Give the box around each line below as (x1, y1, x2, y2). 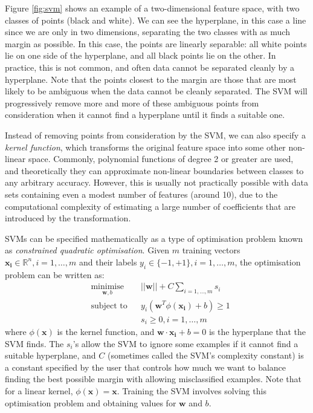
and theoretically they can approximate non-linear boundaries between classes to (5, 164, 304, 177)
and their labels (79, 255, 137, 268)
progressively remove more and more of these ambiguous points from (5, 96, 259, 109)
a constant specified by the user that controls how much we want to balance (5, 360, 286, 373)
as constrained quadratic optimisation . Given (5, 244, 170, 256)
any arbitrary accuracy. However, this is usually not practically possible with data (5, 176, 308, 189)
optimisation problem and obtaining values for (5, 396, 176, 409)
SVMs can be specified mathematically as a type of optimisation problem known (5, 232, 303, 244)
